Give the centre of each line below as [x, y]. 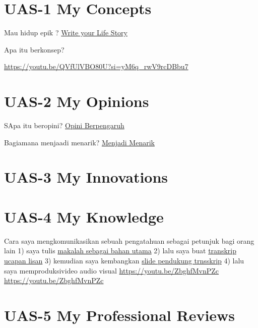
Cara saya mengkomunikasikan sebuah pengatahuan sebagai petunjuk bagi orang [129, 240]
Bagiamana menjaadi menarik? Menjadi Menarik [79, 142]
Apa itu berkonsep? [34, 49]
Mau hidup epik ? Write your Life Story [66, 33]
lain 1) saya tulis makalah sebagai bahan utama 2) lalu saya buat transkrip [120, 251]
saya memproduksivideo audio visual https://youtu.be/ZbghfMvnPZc [112, 270]
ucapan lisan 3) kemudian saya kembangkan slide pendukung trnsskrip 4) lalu [124, 260]
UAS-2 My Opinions [77, 101]
